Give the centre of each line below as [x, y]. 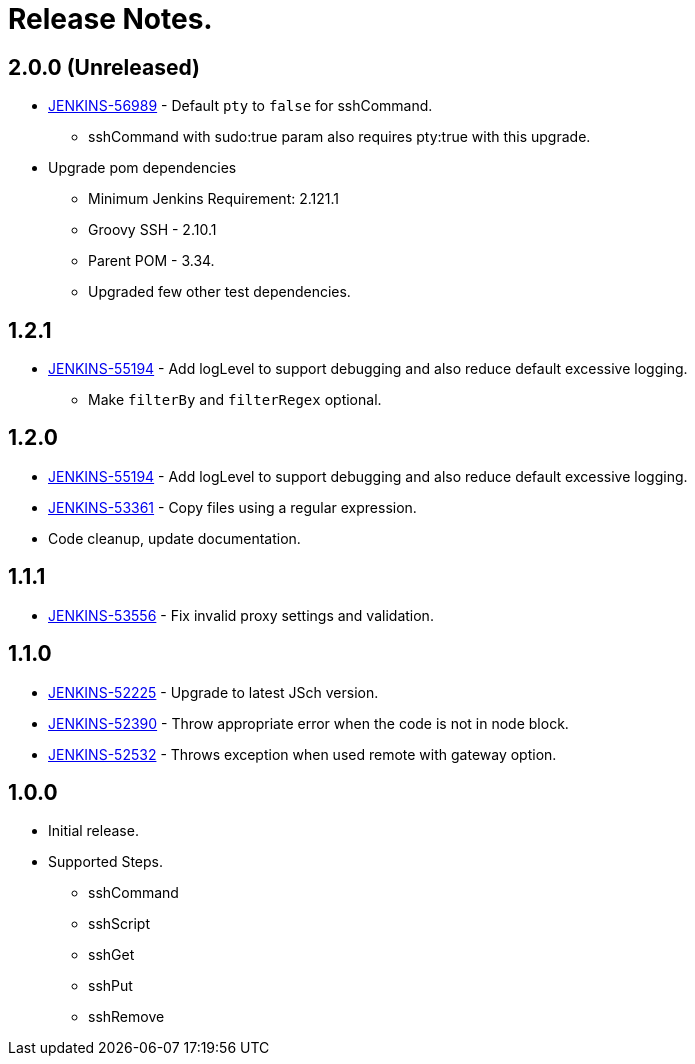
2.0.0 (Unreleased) [104, 67]
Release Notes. [110, 19]
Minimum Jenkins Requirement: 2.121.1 [214, 199]
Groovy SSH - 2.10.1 [152, 230]
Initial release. [93, 831]
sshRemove [126, 1017]
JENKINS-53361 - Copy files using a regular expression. [232, 507]
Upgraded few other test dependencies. [219, 292]
